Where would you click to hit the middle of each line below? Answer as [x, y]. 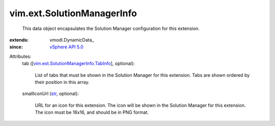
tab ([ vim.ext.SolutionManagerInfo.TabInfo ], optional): [78, 64]
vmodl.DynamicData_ [72, 40]
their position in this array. [62, 82]
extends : [19, 40]
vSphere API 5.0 [66, 47]
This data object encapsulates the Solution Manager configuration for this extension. [111, 28]
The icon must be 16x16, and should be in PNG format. [92, 112]
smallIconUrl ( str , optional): [50, 93]
